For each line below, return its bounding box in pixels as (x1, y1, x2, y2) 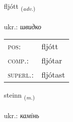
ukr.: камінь (4, 110, 39, 121)
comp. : (8, 55, 29, 66)
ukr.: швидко (4, 21, 41, 31)
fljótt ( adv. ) (4, 1, 36, 12)
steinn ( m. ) (4, 90, 35, 102)
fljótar (41, 55, 62, 66)
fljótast (41, 69, 65, 81)
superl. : (8, 69, 34, 81)
